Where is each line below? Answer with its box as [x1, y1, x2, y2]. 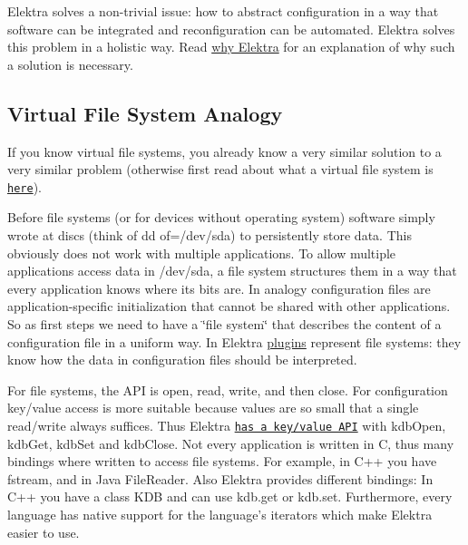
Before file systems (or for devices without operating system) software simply [7, 208, 435, 227]
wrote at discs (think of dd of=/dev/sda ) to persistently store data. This [7, 226, 412, 245]
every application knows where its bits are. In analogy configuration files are [7, 278, 431, 297]
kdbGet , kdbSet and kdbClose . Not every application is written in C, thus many [7, 433, 454, 453]
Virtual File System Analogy [7, 99, 283, 127]
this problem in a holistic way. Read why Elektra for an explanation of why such [7, 37, 455, 56]
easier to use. [7, 522, 80, 541]
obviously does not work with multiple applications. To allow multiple [7, 243, 396, 262]
